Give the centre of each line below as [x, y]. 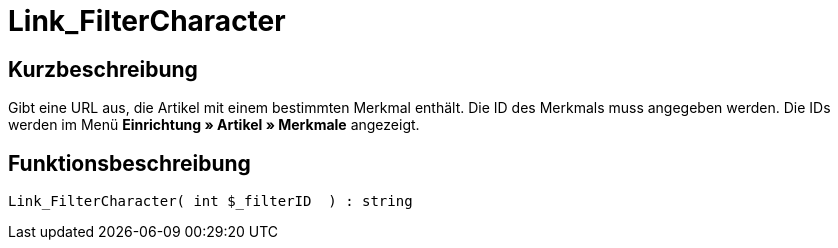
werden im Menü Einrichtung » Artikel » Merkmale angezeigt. [214, 125]
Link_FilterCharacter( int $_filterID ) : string [210, 201]
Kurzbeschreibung [103, 69]
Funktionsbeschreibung [129, 163]
